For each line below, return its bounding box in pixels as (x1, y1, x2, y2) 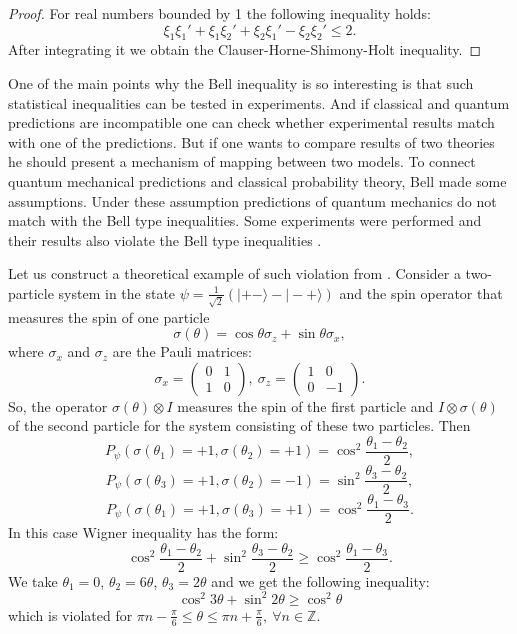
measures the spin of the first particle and (177, 395, 434, 416)
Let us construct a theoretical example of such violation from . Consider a (8, 263, 461, 284)
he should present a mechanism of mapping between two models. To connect (8, 151, 476, 172)
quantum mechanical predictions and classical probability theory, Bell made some (8, 170, 507, 191)
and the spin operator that (339, 282, 503, 303)
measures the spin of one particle (8, 306, 210, 327)
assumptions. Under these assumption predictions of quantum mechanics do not (8, 190, 497, 211)
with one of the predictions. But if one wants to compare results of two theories (8, 131, 495, 152)
